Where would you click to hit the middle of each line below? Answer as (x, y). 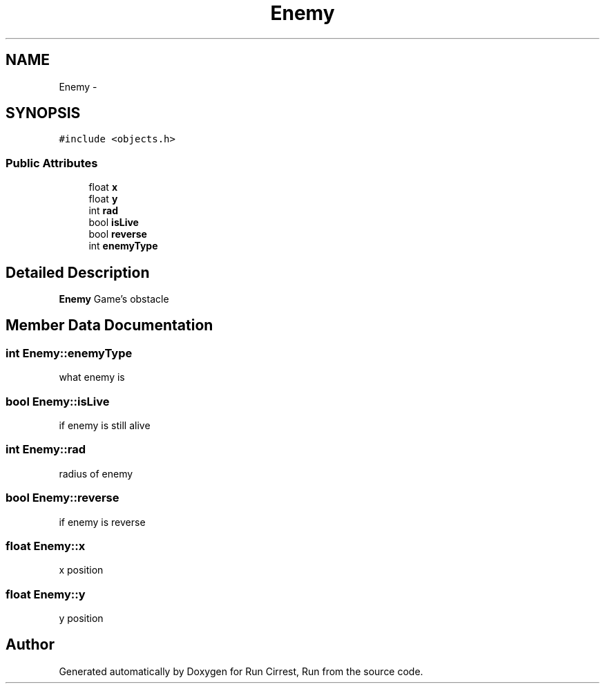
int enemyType (123, 246)
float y (103, 199)
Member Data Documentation (109, 325)
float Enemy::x (46, 546)
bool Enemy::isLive (58, 401)
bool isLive (114, 223)
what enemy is (92, 377)
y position (81, 618)
